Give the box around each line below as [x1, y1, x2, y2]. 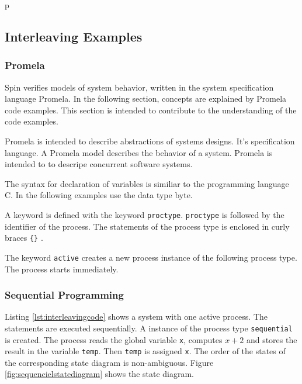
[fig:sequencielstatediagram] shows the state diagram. [5, 368, 195, 380]
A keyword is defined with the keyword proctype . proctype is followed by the [5, 208, 284, 220]
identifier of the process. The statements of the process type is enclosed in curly [5, 220, 290, 232]
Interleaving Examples [5, 27, 143, 45]
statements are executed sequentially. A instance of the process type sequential [5, 321, 293, 334]
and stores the [246, 333, 297, 345]
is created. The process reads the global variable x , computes [5, 333, 223, 345]
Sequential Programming [5, 288, 124, 302]
